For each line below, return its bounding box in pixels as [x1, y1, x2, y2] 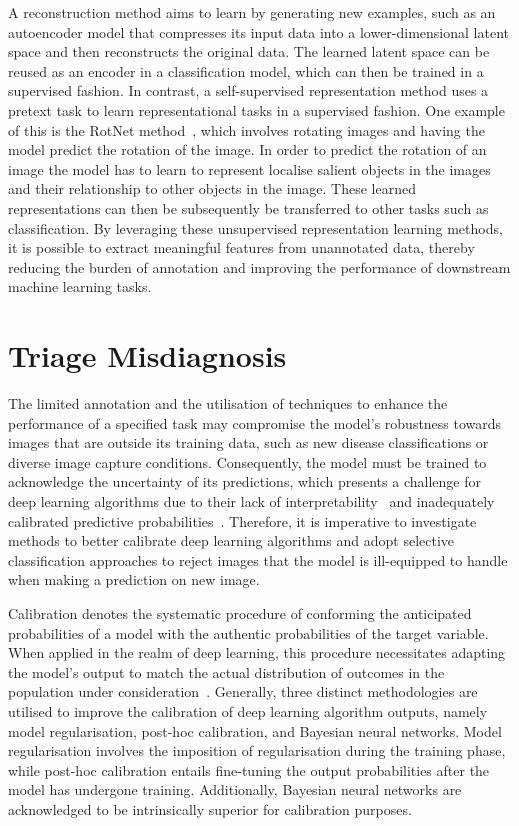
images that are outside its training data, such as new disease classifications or [8, 432, 489, 453]
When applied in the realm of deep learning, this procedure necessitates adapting [8, 642, 506, 663]
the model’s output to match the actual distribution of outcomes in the [8, 661, 445, 682]
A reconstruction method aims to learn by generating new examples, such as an [8, 2, 496, 22]
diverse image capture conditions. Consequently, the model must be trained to [8, 451, 487, 472]
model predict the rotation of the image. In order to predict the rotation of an [8, 139, 487, 160]
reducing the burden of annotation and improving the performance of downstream [8, 256, 511, 277]
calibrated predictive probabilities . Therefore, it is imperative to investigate [8, 510, 477, 531]
